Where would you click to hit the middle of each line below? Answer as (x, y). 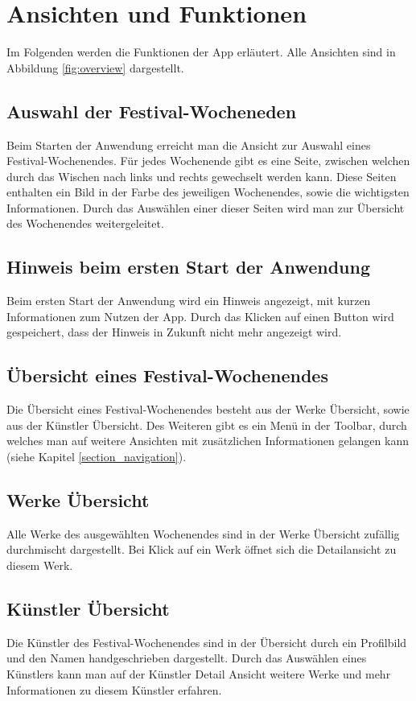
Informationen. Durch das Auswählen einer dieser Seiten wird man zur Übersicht (206, 207)
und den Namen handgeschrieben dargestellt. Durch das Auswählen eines (187, 658)
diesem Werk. (40, 565)
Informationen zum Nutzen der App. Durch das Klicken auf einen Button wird (200, 316)
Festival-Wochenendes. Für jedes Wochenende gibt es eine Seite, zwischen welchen (208, 161)
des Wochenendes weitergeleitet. (85, 223)
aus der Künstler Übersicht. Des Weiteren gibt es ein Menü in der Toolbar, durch (207, 425)
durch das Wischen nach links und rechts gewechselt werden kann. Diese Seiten (202, 176)
